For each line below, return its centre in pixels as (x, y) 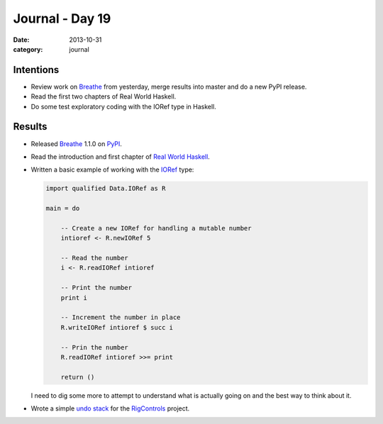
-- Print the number (96, 288)
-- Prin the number (95, 347)
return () (78, 377)
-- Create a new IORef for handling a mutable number (156, 228)
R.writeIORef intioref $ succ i (117, 327)
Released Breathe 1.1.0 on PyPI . (76, 144)
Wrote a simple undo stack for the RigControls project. (110, 408)
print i (74, 297)
